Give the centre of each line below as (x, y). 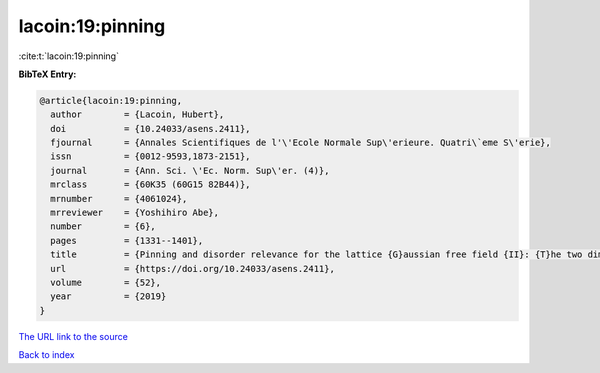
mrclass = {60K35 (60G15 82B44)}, (150, 184)
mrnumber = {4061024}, (119, 198)
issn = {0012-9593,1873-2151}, (150, 156)
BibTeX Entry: (47, 74)
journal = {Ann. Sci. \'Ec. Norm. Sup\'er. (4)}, (190, 170)
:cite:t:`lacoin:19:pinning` (69, 56)
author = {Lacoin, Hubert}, (137, 114)
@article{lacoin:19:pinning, (111, 100)
